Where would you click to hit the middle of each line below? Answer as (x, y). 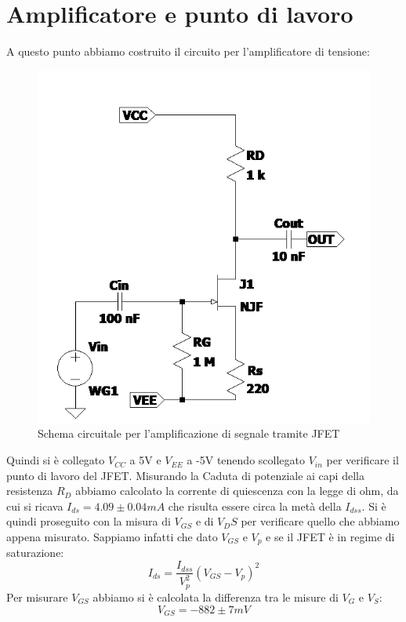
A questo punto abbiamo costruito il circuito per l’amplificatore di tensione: (188, 51)
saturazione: (35, 553)
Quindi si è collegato (56, 460)
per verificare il (362, 460)
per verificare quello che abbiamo (320, 521)
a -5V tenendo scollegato (246, 460)
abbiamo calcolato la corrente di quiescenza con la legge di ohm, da (237, 491)
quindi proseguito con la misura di (89, 521)
